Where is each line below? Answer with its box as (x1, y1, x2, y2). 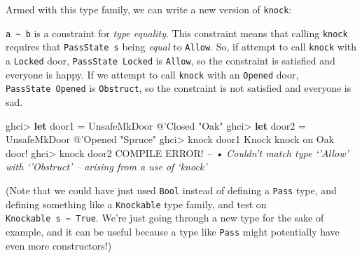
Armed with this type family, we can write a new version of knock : (6, 2, 292, 16)
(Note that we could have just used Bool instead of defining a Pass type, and (6, 182, 337, 197)
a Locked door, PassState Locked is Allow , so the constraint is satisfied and (6, 53, 335, 67)
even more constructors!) (6, 238, 112, 252)
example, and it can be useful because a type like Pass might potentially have (6, 224, 340, 238)
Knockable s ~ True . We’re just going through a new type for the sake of (6, 210, 324, 225)
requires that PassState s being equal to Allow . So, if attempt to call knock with (6, 39, 357, 54)
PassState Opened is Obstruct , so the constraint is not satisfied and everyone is (6, 81, 351, 95)
